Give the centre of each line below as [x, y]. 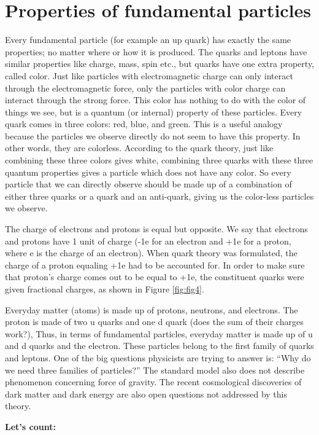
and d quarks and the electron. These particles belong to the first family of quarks [159, 346]
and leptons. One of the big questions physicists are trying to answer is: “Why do [158, 357]
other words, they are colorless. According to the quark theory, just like [139, 148]
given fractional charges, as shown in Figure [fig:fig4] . [105, 289]
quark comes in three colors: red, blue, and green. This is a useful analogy [144, 124]
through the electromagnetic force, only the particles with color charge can [145, 88]
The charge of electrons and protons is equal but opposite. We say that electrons [156, 229]
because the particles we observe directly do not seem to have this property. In [153, 135]
